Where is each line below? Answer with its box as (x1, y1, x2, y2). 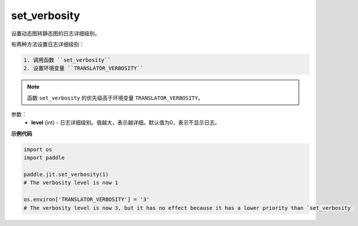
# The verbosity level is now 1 (23, 179, 119, 186)
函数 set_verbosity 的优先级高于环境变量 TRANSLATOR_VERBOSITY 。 (27, 94, 203, 101)
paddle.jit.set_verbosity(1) (23, 171, 109, 178)
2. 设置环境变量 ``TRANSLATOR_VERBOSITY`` (23, 65, 143, 72)
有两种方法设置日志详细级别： (11, 41, 85, 48)
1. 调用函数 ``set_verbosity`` (23, 57, 111, 63)
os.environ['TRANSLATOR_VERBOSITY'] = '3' (23, 196, 150, 203)
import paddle (23, 154, 65, 161)
